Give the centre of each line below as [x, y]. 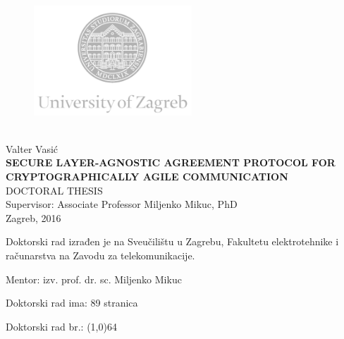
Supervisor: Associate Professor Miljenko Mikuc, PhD [122, 204]
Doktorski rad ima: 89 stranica [72, 303]
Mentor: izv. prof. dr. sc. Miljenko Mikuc [94, 279]
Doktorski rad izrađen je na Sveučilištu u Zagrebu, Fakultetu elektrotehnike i [172, 241]
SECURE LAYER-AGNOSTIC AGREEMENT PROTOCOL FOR [171, 162]
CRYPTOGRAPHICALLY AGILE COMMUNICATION [147, 177]
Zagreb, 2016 [33, 217]
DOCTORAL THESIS [54, 190]
